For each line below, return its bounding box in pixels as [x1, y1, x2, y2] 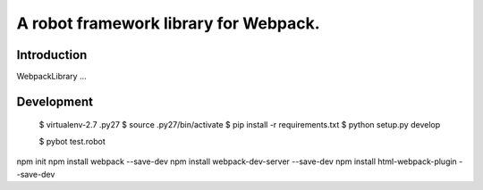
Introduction [16, 47, 88, 62]
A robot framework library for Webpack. [16, 13, 321, 33]
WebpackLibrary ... [16, 71, 87, 82]
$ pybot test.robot [38, 136, 106, 146]
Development [16, 94, 94, 109]
